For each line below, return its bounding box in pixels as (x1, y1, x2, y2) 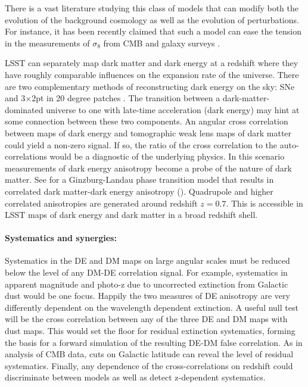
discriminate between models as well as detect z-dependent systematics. (5, 371, 266, 383)
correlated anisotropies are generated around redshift (5, 196, 198, 209)
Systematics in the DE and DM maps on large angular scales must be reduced (5, 254, 290, 267)
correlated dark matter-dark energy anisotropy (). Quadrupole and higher (5, 185, 273, 197)
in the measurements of (5, 36, 90, 49)
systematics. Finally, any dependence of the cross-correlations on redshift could (5, 359, 293, 372)
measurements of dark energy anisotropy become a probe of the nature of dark (5, 161, 292, 174)
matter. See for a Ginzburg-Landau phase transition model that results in (5, 173, 274, 186)
